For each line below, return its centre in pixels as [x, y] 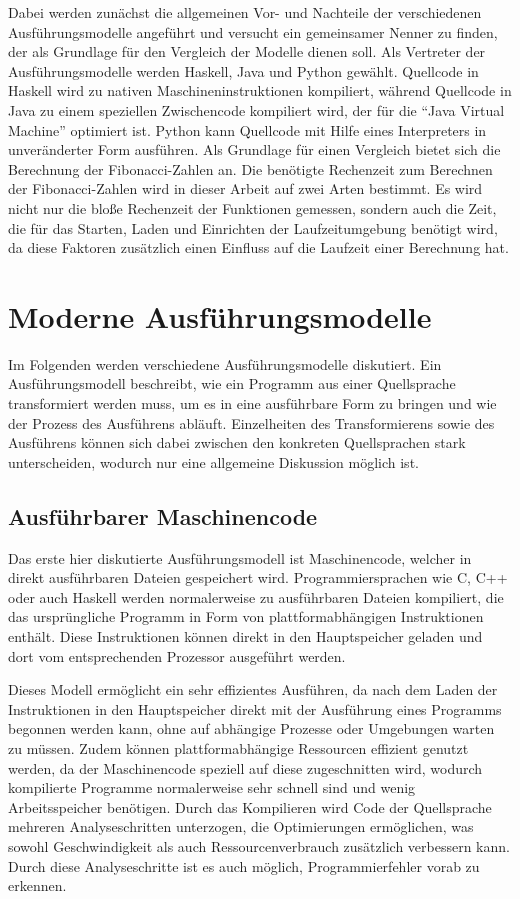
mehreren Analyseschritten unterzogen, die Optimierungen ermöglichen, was [241, 826]
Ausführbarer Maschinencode [163, 515]
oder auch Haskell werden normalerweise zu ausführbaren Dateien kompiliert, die [256, 596]
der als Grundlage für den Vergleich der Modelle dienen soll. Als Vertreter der [247, 51]
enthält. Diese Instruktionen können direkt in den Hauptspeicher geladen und [245, 635]
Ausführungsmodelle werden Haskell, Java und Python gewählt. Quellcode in [243, 70]
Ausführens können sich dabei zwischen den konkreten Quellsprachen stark [237, 442]
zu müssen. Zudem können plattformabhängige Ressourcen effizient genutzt [238, 747]
